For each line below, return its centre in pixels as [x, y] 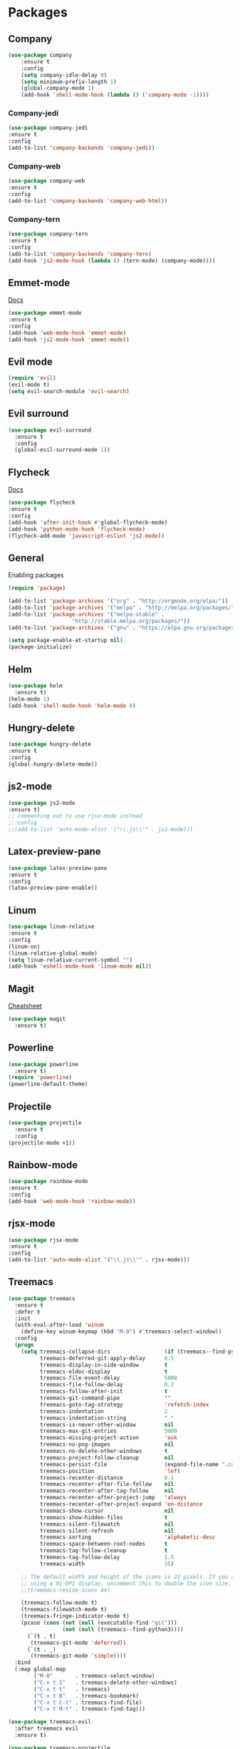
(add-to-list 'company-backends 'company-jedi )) [82, 148]
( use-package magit [37, 1019]
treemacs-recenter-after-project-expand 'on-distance [121, 1504]
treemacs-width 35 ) [107, 1563]
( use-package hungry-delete [50, 744]
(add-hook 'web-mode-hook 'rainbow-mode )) [72, 1201]
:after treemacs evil [47, 1729]
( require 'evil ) [32, 378]
